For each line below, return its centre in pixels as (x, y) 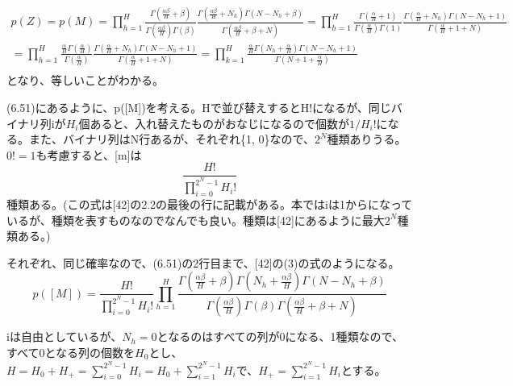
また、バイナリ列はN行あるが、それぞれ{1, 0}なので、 (171, 139)
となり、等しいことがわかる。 (85, 80)
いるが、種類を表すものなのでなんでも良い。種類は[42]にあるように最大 (196, 220)
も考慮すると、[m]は (89, 154)
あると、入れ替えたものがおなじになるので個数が (219, 123)
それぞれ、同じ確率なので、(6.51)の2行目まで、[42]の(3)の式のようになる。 (203, 262)
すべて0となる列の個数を (71, 352)
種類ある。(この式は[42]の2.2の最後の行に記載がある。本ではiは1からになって (210, 204)
